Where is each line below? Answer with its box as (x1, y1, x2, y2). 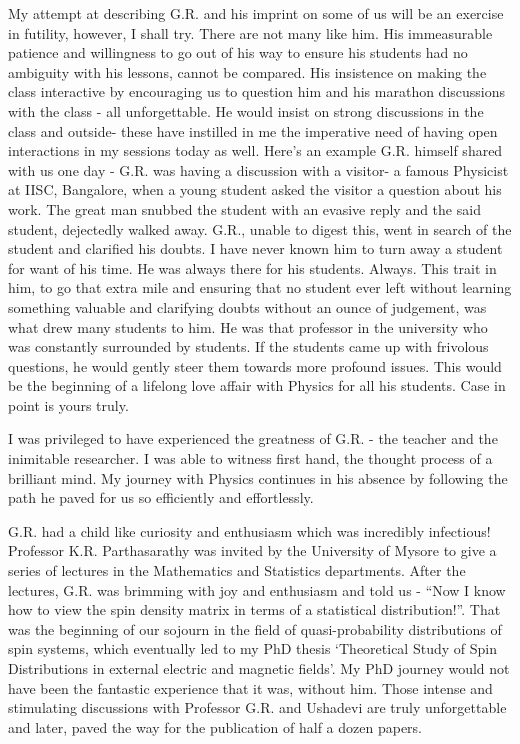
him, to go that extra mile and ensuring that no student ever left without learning (8, 277, 512, 298)
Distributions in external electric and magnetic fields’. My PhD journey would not (8, 658, 510, 678)
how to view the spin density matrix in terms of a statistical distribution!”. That (8, 599, 501, 620)
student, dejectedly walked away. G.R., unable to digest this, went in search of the (8, 218, 512, 239)
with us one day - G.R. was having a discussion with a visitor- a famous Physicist (8, 159, 509, 180)
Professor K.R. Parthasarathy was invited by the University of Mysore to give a (8, 540, 497, 561)
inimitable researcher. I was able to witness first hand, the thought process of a (8, 448, 493, 469)
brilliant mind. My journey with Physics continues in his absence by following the (8, 467, 508, 488)
